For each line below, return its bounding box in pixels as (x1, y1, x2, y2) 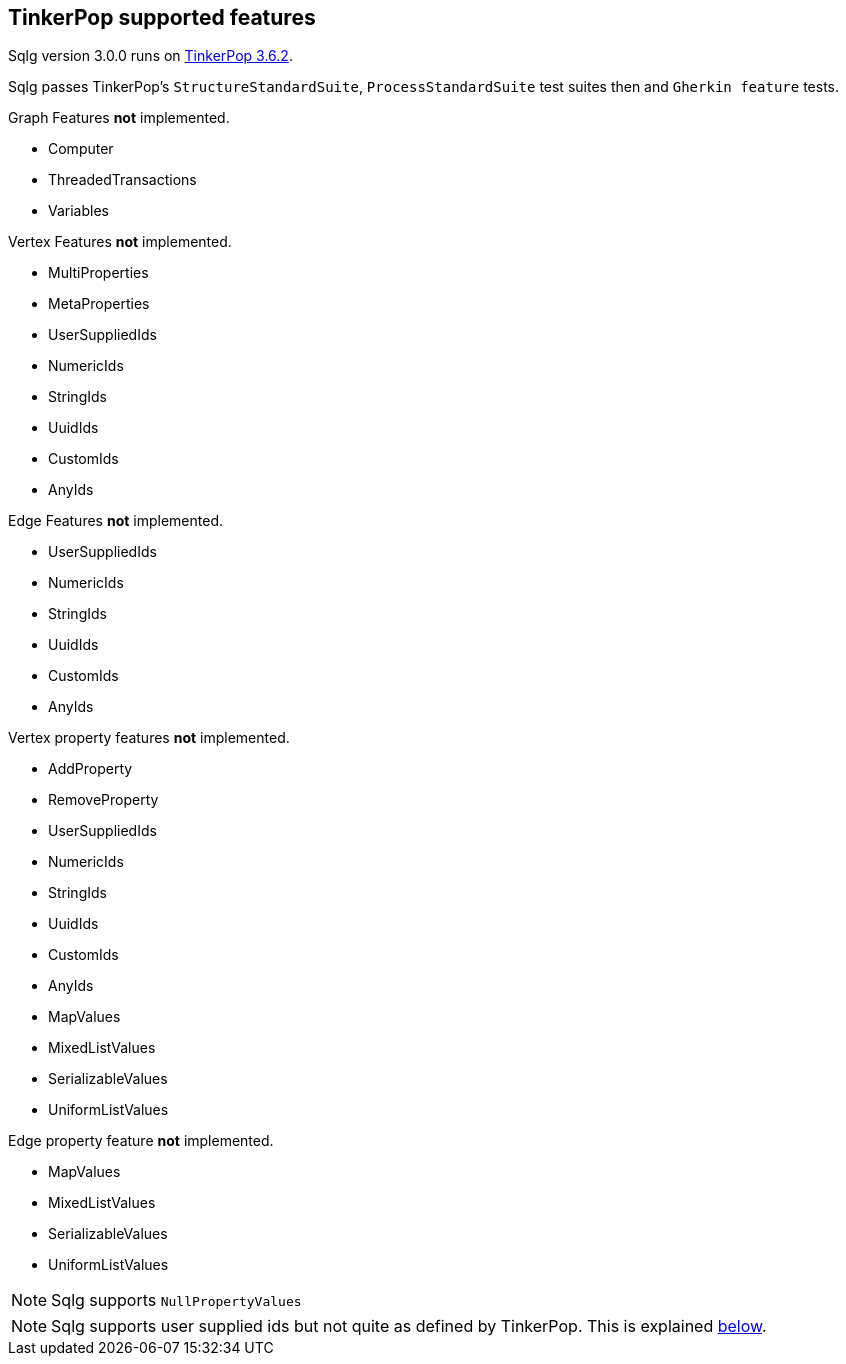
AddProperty (48, 760, 133, 778)
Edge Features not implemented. (8, 512, 223, 530)
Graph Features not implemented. (8, 109, 230, 127)
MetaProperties (48, 295, 150, 313)
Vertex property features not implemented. (8, 729, 290, 747)
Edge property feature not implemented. (8, 1132, 274, 1150)
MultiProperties (48, 264, 149, 282)
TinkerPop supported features (8, 5, 316, 30)
